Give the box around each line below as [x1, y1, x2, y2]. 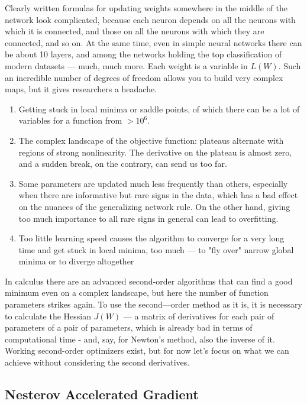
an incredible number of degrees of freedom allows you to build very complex [5, 71, 283, 83]
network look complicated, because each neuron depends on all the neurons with [5, 13, 296, 25]
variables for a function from [18, 114, 122, 127]
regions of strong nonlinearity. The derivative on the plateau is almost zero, [18, 146, 292, 158]
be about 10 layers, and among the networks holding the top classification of [5, 48, 282, 60]
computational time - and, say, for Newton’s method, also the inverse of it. [5, 332, 275, 345]
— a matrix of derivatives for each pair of [123, 309, 274, 322]
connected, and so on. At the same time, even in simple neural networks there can [5, 36, 302, 49]
